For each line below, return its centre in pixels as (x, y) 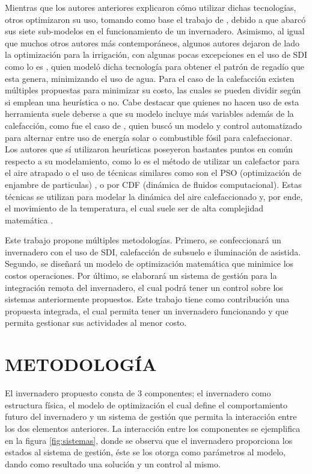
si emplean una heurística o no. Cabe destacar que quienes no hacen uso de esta (152, 101)
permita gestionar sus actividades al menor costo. (96, 323)
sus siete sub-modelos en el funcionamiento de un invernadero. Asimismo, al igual (155, 31)
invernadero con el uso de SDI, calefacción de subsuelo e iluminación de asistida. (153, 251)
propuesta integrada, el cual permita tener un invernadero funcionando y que (147, 310)
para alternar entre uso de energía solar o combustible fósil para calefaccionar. (149, 137)
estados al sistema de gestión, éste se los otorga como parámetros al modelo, (145, 452)
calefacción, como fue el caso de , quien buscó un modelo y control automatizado (154, 125)
